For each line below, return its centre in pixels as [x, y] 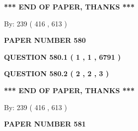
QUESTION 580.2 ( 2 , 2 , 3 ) [57, 73]
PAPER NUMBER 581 [45, 124]
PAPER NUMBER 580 [45, 40]
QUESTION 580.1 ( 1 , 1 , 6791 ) [63, 57]
